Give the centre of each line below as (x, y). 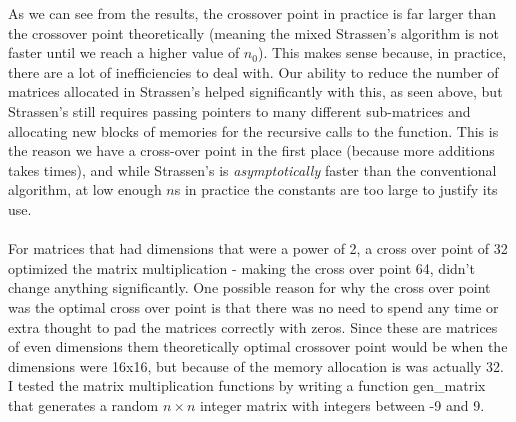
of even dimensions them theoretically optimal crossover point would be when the (258, 346)
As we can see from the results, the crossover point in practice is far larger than (252, 13)
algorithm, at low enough (85, 189)
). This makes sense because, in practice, (382, 52)
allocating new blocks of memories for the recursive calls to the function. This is (253, 130)
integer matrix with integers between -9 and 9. (342, 404)
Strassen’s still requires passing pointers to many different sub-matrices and (239, 110)
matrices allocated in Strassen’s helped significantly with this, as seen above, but (255, 91)
